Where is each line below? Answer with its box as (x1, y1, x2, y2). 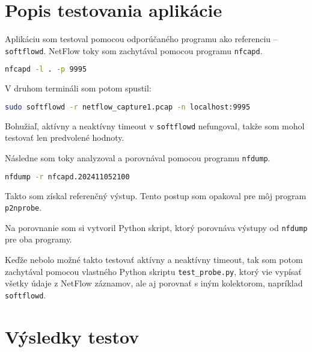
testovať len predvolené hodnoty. (5, 131, 124, 144)
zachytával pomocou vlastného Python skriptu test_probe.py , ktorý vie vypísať (5, 265, 302, 277)
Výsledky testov (5, 324, 139, 348)
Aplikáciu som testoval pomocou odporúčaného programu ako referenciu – (5, 32, 278, 45)
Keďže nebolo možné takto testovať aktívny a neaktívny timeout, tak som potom (5, 253, 303, 265)
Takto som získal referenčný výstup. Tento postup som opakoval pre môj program (5, 189, 307, 202)
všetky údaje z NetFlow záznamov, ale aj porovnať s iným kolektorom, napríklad (5, 277, 303, 289)
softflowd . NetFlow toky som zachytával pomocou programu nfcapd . (5, 44, 263, 57)
